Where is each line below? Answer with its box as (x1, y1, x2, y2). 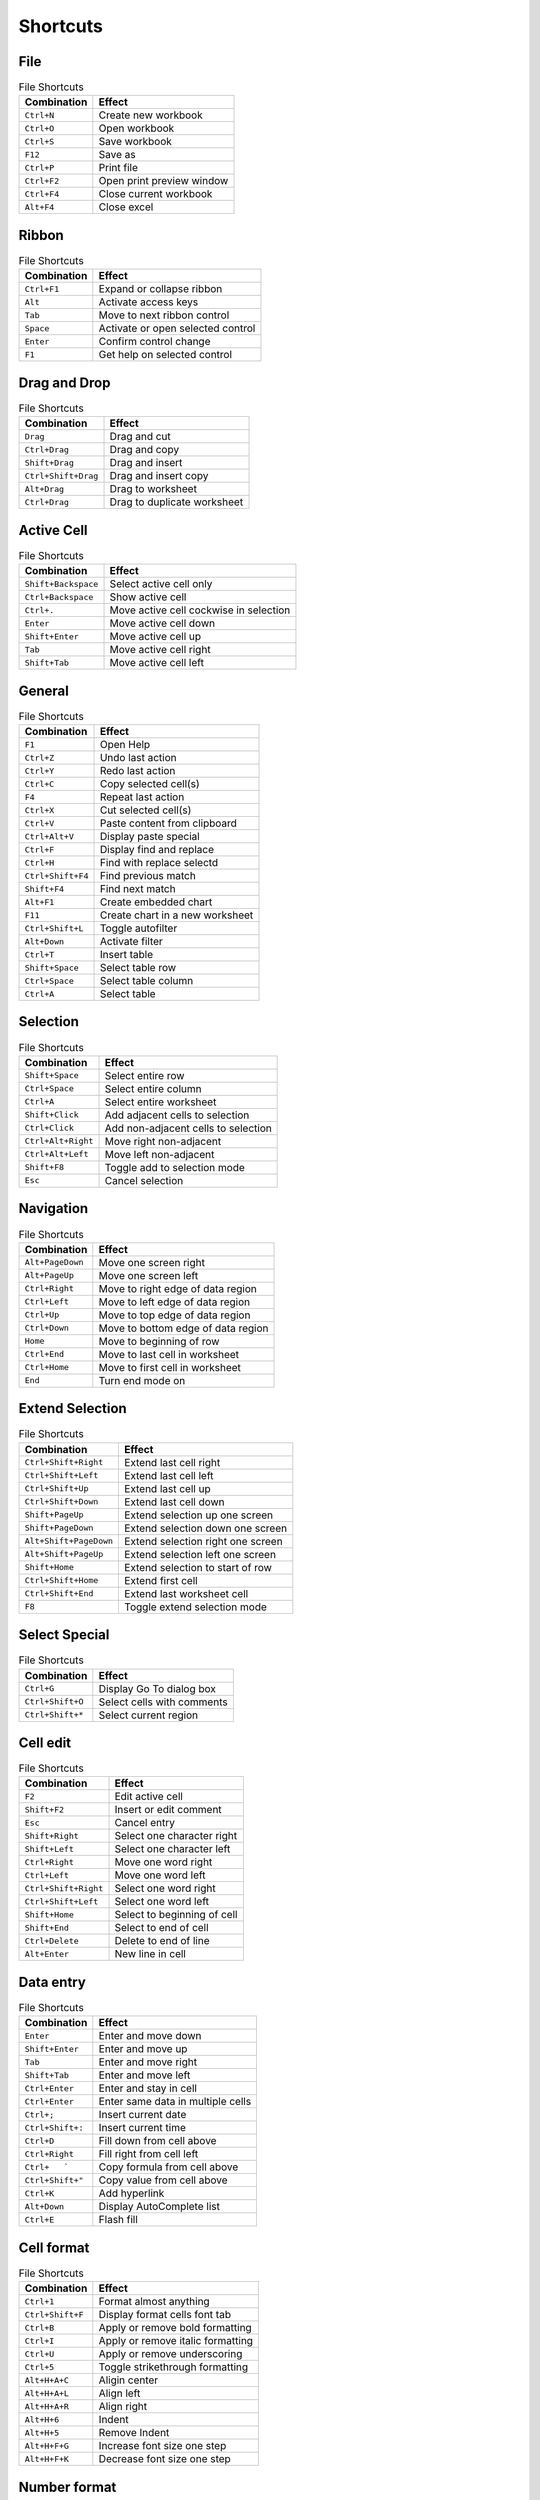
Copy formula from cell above (98, 2160, 239, 2174)
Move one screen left (98, 1268, 199, 1282)
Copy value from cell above (98, 2173, 228, 2187)
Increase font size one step (98, 2439, 227, 2453)
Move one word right (114, 1855, 213, 1869)
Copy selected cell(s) (99, 777, 200, 790)
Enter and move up (98, 2042, 188, 2056)
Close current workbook (98, 187, 213, 201)
